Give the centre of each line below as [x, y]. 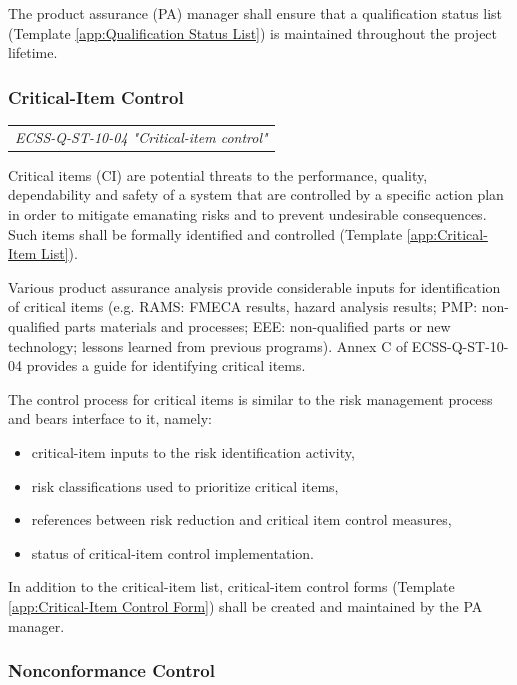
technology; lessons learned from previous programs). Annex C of [208, 345]
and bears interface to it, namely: [110, 418]
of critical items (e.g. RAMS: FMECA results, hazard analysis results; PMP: [243, 306]
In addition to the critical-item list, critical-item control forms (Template [231, 586]
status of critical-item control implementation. [172, 552]
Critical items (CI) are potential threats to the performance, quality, [218, 174]
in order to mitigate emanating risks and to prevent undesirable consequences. [247, 214]
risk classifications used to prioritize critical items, [185, 485]
